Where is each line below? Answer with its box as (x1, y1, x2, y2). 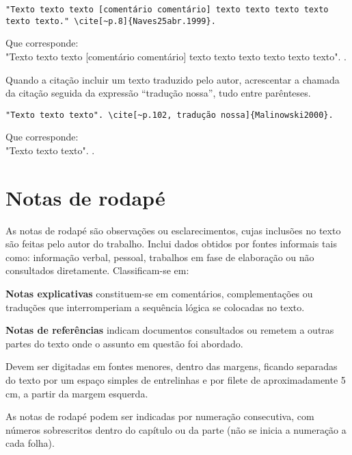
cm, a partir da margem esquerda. (5, 386, 148, 400)
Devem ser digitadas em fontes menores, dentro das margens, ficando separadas (5, 359, 338, 373)
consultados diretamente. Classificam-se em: (5, 263, 189, 278)
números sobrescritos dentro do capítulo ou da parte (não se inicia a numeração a (5, 422, 347, 436)
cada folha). (5, 436, 55, 450)
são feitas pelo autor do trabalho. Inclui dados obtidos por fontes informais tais (5, 236, 337, 251)
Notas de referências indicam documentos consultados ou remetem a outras (5, 323, 334, 337)
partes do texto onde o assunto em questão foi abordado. (5, 336, 243, 350)
